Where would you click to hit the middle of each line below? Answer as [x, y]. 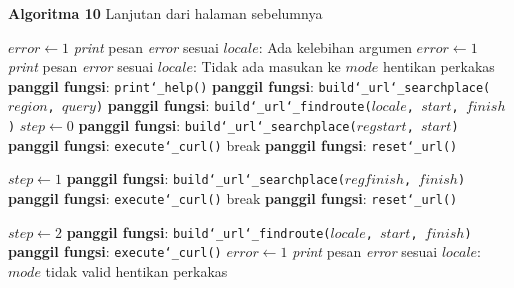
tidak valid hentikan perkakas [136, 271]
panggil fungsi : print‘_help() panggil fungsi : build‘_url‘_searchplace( [249, 85]
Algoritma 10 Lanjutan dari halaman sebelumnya [165, 13]
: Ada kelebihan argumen [335, 46]
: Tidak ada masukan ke [266, 66]
